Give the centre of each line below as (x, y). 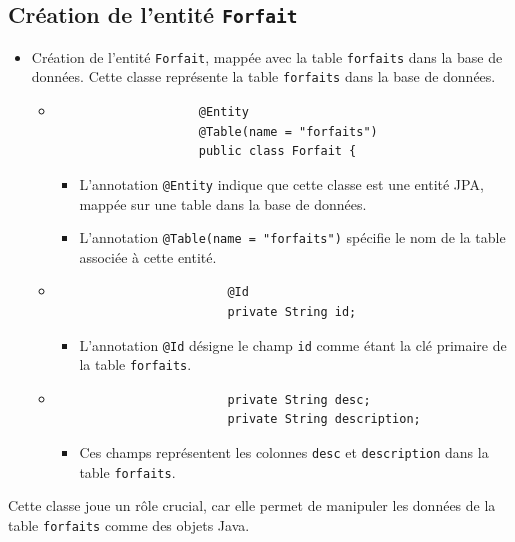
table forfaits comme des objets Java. (129, 524)
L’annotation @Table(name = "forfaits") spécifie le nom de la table (292, 237)
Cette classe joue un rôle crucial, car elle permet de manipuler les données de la (252, 505)
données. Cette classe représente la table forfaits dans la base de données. (263, 76)
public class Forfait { (277, 151)
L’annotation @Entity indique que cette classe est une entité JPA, (281, 183)
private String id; (292, 311)
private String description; (324, 419)
